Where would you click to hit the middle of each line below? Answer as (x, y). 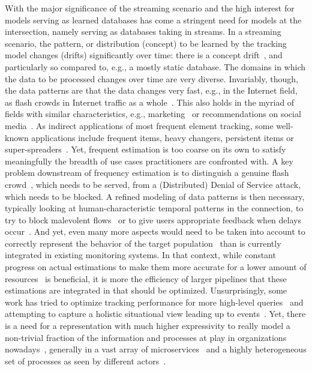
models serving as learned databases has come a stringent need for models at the (153, 20)
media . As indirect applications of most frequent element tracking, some (139, 125)
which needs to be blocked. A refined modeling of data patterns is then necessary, (155, 196)
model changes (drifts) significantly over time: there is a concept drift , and (144, 55)
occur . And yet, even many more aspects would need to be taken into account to (155, 231)
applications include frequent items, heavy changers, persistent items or (163, 137)
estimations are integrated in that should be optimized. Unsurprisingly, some (146, 290)
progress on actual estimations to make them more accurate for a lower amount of (156, 267)
